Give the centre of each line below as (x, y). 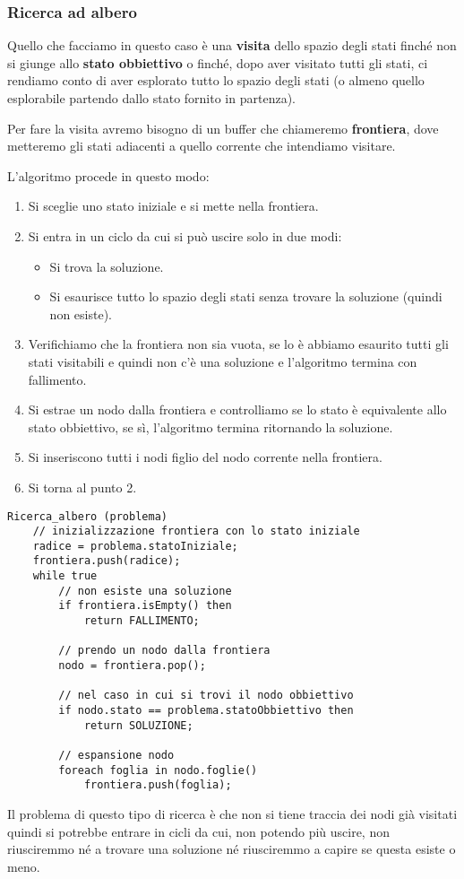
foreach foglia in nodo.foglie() (158, 770)
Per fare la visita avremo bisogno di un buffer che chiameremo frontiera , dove (223, 128)
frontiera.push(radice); (107, 561)
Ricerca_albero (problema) (87, 516)
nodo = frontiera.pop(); (132, 666)
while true (65, 576)
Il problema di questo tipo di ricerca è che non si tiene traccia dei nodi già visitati (232, 813)
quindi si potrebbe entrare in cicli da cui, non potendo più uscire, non (198, 831)
